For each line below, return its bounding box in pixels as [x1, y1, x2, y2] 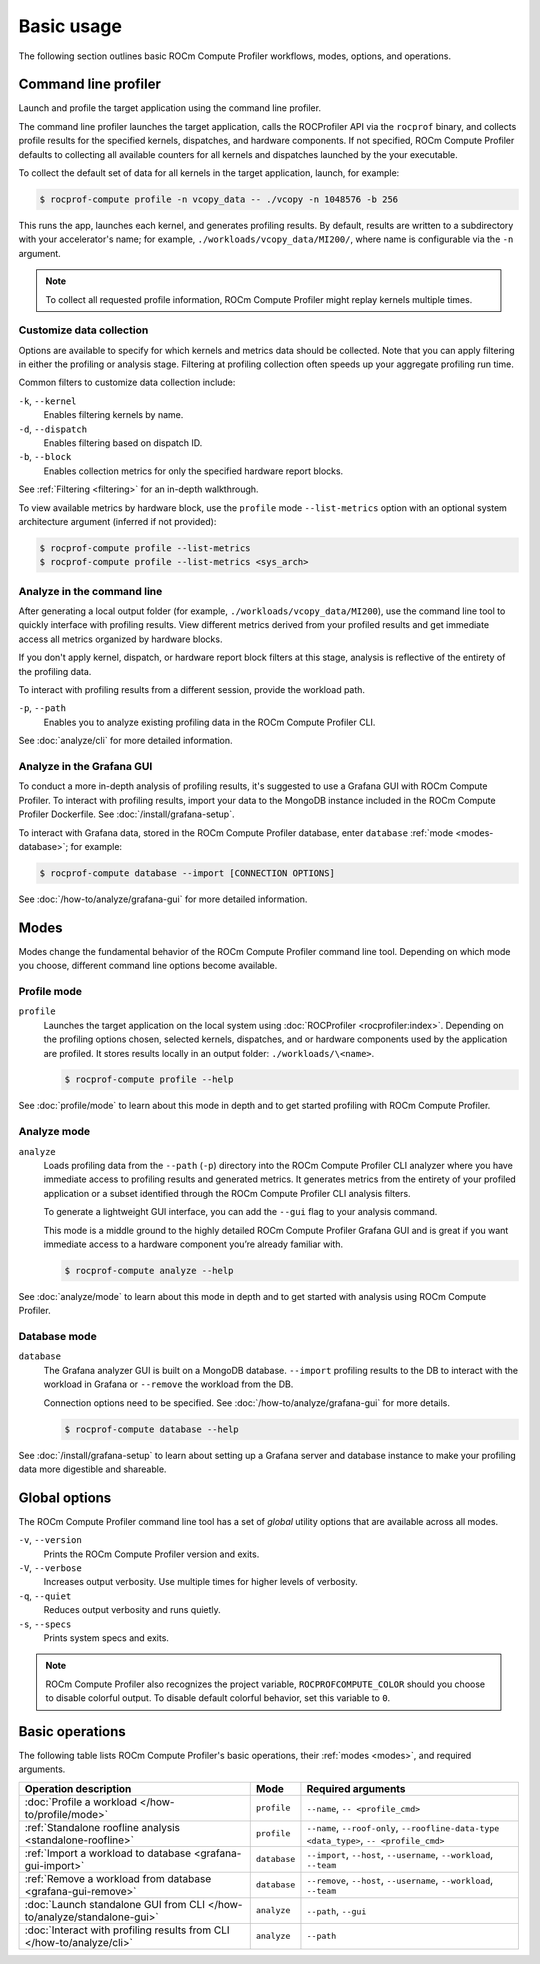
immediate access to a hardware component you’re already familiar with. [43, 1238, 344, 1250]
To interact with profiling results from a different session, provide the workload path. [18, 684, 365, 696]
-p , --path [18, 702, 67, 714]
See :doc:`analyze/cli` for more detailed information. [18, 735, 234, 747]
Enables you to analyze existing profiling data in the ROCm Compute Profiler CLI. [43, 716, 376, 728]
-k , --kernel [18, 395, 77, 407]
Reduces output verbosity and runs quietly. [43, 1604, 222, 1616]
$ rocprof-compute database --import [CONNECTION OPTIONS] [39, 867, 335, 879]
